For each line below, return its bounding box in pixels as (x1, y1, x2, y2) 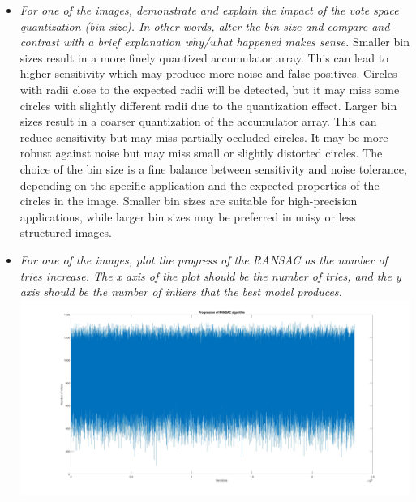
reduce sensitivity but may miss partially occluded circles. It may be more (19, 128, 388, 145)
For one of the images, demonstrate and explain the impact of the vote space (19, 2, 399, 18)
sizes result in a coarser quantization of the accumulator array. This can (19, 113, 377, 130)
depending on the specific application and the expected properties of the (19, 176, 380, 193)
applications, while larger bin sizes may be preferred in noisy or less (19, 208, 356, 225)
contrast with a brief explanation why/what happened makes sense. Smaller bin (19, 33, 410, 50)
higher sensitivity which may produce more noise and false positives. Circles (19, 65, 397, 82)
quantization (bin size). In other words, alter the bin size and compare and (19, 17, 390, 34)
